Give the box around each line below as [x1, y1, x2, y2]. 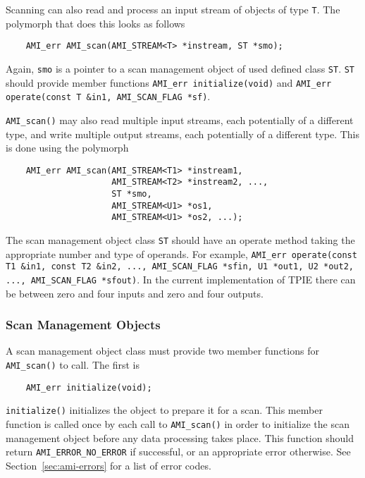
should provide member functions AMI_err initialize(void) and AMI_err [6, 75, 332, 90]
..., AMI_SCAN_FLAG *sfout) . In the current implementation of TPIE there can [6, 271, 356, 286]
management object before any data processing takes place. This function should [6, 430, 354, 445]
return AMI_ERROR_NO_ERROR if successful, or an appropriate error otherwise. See [6, 444, 351, 459]
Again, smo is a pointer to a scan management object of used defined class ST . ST [6, 61, 355, 75]
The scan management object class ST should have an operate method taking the [6, 233, 355, 247]
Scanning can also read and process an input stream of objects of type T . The [6, 2, 340, 16]
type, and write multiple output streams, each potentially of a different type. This [6, 126, 360, 141]
